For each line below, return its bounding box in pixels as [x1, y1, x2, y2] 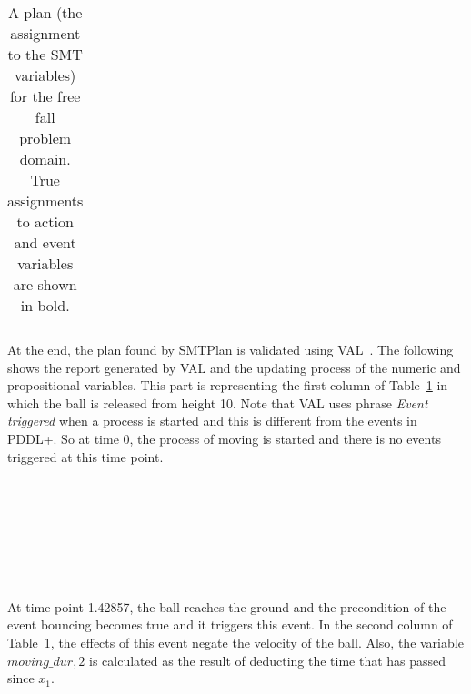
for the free [9, 85, 81, 106]
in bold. [20, 295, 70, 316]
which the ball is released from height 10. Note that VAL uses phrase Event [7, 393, 428, 412]
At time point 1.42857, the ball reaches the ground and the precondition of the [7, 597, 446, 616]
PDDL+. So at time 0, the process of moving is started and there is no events [7, 428, 441, 448]
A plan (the [8, 2, 83, 23]
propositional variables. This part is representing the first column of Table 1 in [7, 376, 448, 395]
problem [19, 127, 72, 148]
